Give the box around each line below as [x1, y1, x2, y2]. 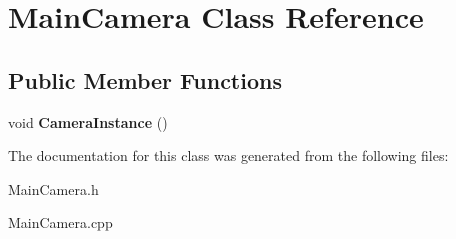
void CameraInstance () [8, 111, 168, 132]
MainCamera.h [8, 178, 99, 199]
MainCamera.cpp [8, 212, 113, 233]
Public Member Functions [8, 64, 282, 95]
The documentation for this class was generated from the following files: [8, 145, 449, 166]
